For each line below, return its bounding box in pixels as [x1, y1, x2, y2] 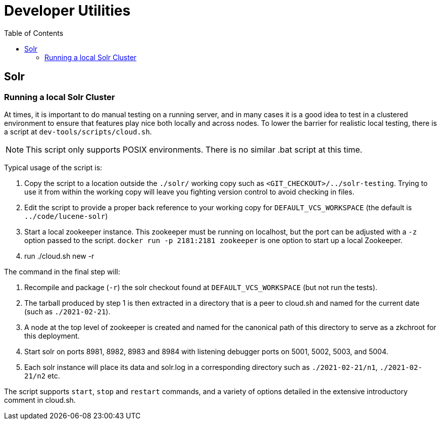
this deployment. [24, 331, 80, 340]
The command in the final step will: [4, 267, 120, 276]
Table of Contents [4, 28, 64, 37]
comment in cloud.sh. [4, 395, 76, 404]
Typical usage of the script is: [4, 163, 103, 172]
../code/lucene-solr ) [24, 211, 108, 220]
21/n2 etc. [24, 371, 60, 380]
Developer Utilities [4, 2, 131, 19]
